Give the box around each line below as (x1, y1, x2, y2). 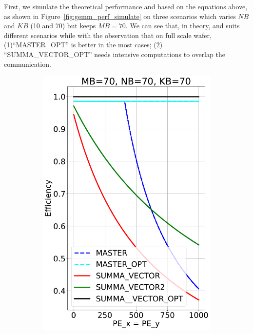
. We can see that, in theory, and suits (125, 20, 240, 31)
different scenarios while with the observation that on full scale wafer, (4, 30, 212, 40)
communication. (4, 59, 51, 69)
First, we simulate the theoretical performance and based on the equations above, (4, 1, 248, 11)
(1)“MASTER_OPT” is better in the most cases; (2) (4, 39, 163, 50)
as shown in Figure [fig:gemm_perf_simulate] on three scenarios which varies (4, 11, 236, 21)
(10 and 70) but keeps (30, 20, 96, 31)
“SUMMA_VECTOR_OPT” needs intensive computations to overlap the (4, 49, 225, 59)
